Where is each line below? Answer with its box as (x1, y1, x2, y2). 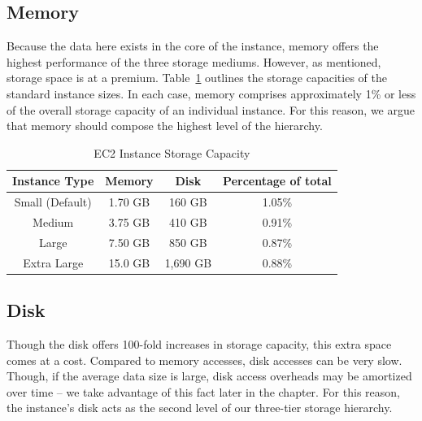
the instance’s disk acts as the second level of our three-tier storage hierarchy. (7, 399, 393, 416)
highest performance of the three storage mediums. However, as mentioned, (7, 53, 381, 70)
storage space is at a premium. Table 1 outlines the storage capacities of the (7, 69, 387, 86)
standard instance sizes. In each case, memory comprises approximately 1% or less (7, 85, 416, 102)
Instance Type (12, 172, 94, 189)
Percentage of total (223, 172, 332, 189)
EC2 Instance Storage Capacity (94, 144, 250, 161)
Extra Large (23, 254, 84, 271)
